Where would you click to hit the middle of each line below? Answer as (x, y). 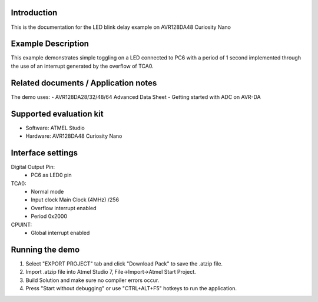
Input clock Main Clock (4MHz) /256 (75, 200)
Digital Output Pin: (33, 167)
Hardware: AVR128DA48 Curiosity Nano (74, 136)
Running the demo (45, 249)
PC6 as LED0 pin (51, 175)
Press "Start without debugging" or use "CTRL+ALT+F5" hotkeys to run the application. (131, 288)
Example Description (50, 44)
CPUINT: (21, 224)
